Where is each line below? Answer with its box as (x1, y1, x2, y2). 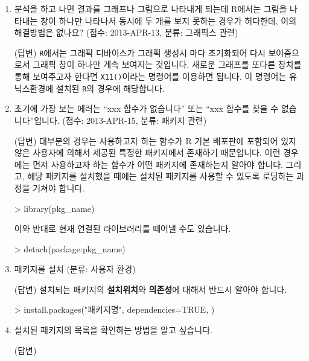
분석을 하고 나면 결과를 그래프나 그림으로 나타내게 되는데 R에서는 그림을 (14, 2, 287, 14)
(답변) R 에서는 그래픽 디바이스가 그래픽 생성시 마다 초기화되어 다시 (14, 46, 266, 59)
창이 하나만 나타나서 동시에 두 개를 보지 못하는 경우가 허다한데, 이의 (40, 14, 297, 27)
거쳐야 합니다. (33, 181, 85, 194)
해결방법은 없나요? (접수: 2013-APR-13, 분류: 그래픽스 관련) (14, 26, 238, 39)
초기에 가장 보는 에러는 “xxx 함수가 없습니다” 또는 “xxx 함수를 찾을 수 (14, 102, 279, 115)
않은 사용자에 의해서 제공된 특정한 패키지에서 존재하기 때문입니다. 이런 (14, 146, 281, 159)
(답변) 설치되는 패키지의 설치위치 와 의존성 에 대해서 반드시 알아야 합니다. (14, 283, 287, 295)
